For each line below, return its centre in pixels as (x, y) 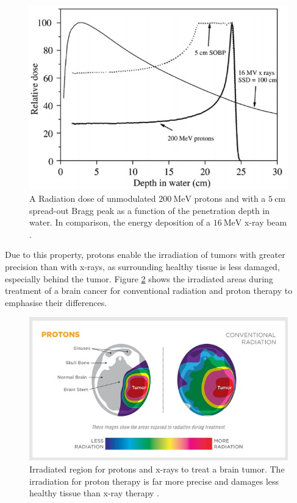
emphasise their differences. (56, 302)
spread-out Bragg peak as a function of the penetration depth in (150, 210)
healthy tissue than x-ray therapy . (94, 493)
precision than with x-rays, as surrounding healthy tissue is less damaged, (142, 267)
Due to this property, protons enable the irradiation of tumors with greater (145, 255)
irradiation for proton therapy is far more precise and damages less (154, 481)
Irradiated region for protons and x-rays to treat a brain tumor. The (157, 469)
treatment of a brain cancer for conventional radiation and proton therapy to (149, 291)
